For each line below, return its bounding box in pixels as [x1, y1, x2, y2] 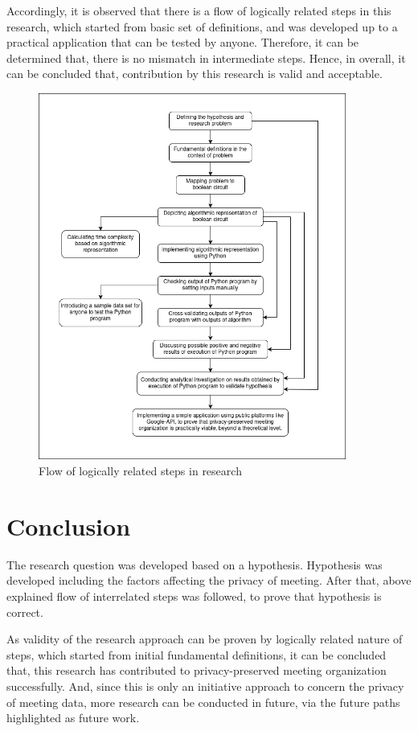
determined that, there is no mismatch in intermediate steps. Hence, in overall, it [6, 49, 406, 66]
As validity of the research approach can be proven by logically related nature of [6, 630, 403, 647]
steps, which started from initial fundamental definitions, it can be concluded [6, 646, 387, 663]
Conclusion [6, 509, 131, 542]
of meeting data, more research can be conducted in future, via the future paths [6, 693, 400, 710]
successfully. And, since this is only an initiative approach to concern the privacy [6, 677, 404, 694]
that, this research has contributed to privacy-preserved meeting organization [6, 662, 387, 679]
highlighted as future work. [6, 709, 140, 726]
